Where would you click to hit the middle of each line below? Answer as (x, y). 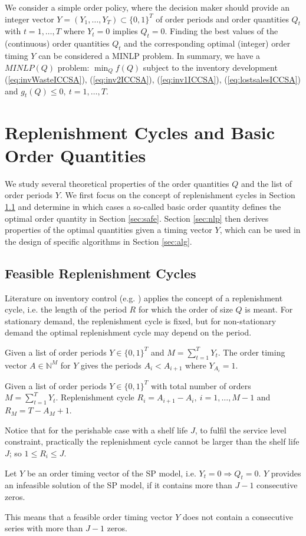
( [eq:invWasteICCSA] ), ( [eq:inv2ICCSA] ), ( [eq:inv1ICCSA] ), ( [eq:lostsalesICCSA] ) (153, 79)
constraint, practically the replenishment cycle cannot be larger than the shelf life (152, 441)
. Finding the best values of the (221, 31)
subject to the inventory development (210, 67)
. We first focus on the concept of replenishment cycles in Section (177, 195)
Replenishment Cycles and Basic (140, 132)
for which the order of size (185, 309)
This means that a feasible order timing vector (89, 516)
